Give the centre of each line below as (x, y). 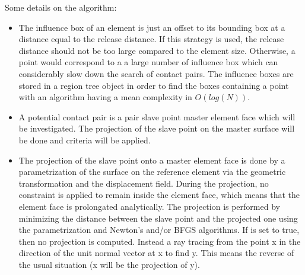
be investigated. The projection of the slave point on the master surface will (157, 128)
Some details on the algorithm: (61, 7)
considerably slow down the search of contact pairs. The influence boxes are (156, 73)
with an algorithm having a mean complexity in (105, 97)
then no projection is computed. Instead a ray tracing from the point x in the (160, 241)
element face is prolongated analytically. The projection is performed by (149, 206)
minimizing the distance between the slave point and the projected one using (158, 218)
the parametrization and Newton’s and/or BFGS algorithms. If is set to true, (159, 230)
